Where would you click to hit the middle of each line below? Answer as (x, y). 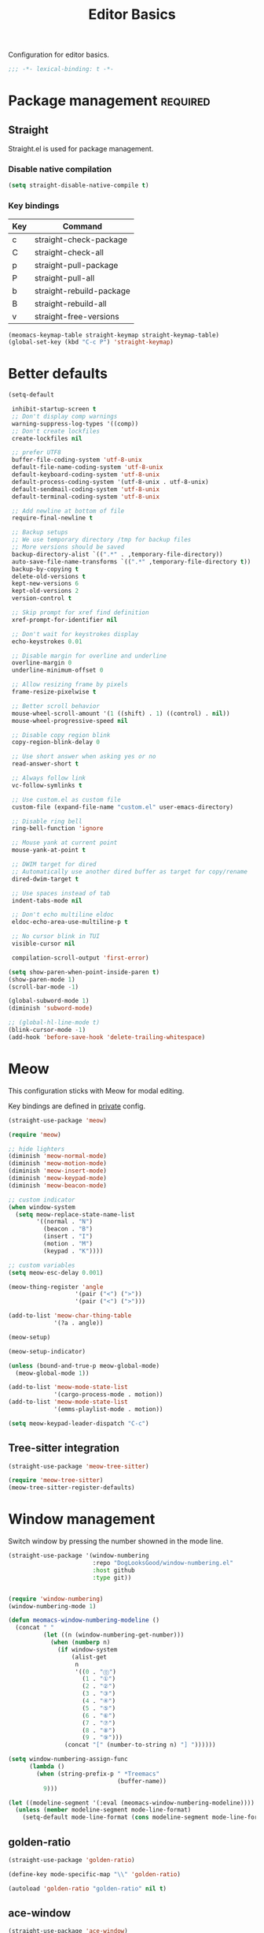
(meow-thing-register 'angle (56, 1287)
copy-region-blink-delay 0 (56, 743)
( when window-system (42, 1207)
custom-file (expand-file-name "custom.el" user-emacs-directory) (123, 807)
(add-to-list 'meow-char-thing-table (70, 1316)
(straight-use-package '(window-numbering (79, 1556)
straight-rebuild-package (82, 291)
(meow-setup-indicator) (47, 1351)
